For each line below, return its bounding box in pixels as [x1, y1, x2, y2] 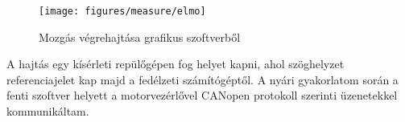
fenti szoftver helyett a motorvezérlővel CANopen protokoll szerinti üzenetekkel [6, 87, 398, 104]
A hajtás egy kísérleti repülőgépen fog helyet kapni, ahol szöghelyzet [6, 55, 345, 72]
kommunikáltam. [6, 103, 89, 120]
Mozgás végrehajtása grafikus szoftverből [39, 28, 241, 45]
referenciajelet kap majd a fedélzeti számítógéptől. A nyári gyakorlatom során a [6, 71, 399, 87]
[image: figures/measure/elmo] [39, 6, 206, 17]
